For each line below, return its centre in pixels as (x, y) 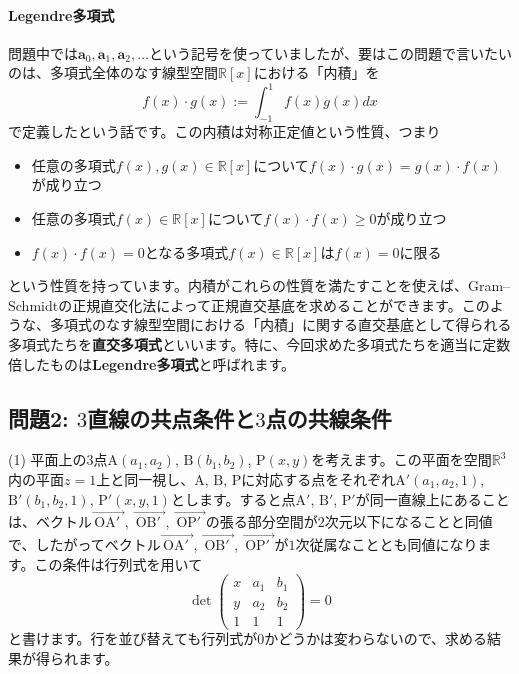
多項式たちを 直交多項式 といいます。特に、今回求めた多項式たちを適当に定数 (259, 344)
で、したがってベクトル (84, 544)
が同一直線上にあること (432, 498)
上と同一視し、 (145, 479)
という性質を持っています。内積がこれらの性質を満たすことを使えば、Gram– (259, 285)
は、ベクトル (50, 521)
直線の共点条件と (171, 417)
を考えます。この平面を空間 (401, 459)
